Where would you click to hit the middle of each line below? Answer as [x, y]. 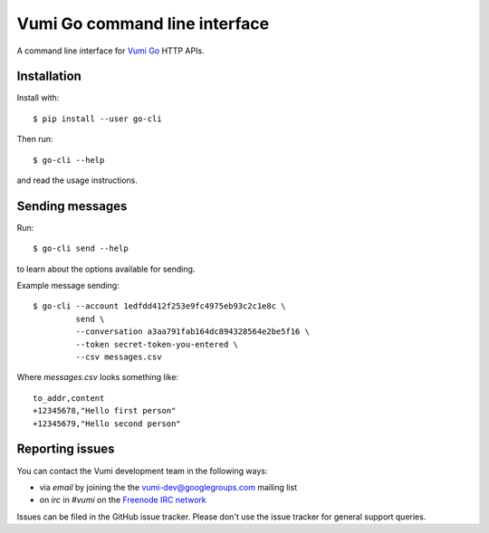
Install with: [38, 98]
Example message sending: [68, 286]
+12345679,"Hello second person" [107, 424]
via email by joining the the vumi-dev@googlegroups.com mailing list [168, 487]
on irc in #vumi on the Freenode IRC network [123, 500]
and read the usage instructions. [77, 180]
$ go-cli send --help [81, 248]
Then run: [35, 139]
